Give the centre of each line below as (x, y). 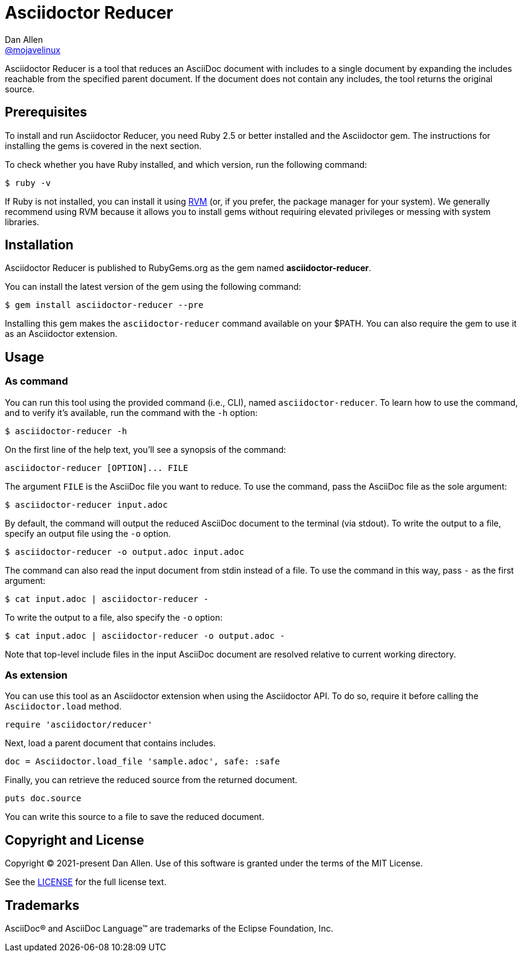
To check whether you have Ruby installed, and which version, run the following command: (186, 164)
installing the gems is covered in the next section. (103, 146)
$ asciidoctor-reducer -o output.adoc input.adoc (125, 552)
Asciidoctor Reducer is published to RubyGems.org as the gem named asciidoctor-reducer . (188, 268)
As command (37, 381)
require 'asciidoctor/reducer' (79, 725)
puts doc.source (43, 799)
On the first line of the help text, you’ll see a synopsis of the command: (146, 449)
